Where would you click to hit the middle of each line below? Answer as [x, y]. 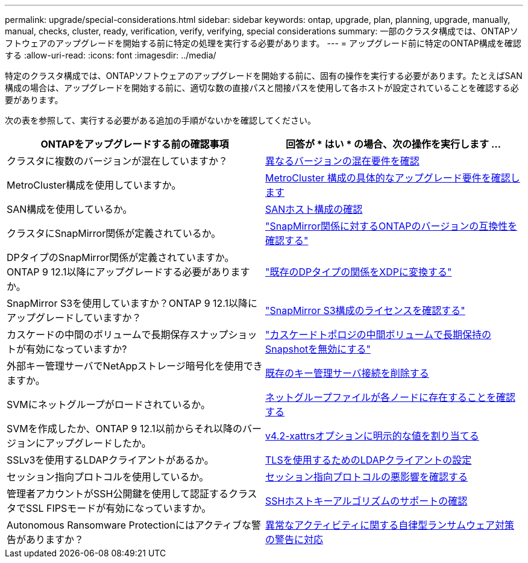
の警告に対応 [294, 539]
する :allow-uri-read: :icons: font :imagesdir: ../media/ [111, 55]
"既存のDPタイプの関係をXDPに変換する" [359, 272]
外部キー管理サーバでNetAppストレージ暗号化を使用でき [135, 366]
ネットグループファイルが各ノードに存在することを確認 [391, 397]
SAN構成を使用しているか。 [70, 209]
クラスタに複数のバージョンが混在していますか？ [117, 161]
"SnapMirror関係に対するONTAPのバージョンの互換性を [391, 226]
